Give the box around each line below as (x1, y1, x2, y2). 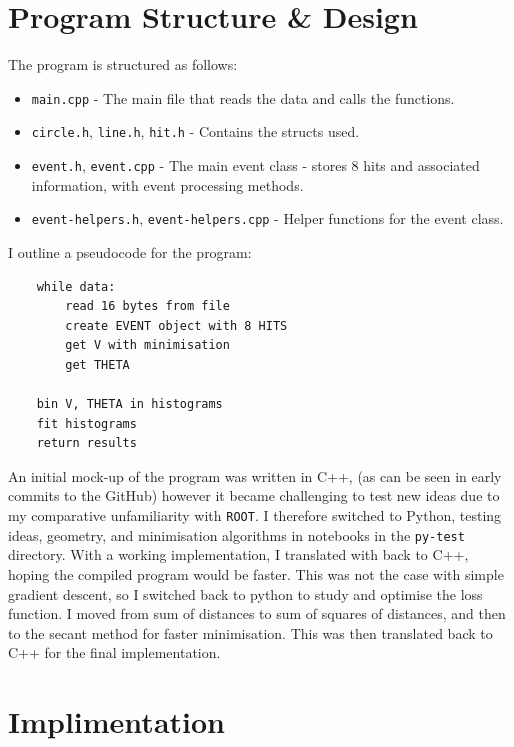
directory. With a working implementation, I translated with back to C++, (8, 544, 469, 565)
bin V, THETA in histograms (36, 397, 223, 412)
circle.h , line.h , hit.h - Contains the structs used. (31, 121, 360, 142)
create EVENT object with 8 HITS (65, 318, 288, 333)
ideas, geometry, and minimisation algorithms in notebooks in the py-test (8, 524, 465, 545)
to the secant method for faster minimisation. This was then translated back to (8, 622, 493, 643)
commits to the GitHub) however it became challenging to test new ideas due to (8, 485, 500, 506)
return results (36, 436, 137, 451)
